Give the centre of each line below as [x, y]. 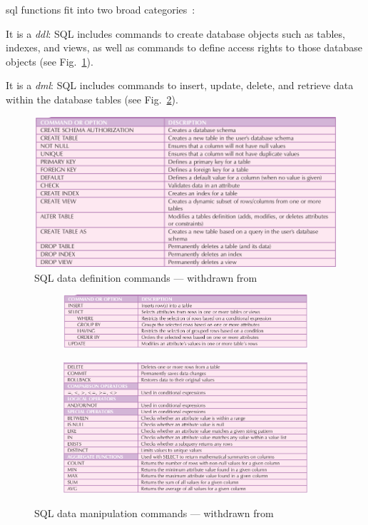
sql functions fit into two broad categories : [101, 9]
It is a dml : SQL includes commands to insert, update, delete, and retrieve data [180, 85]
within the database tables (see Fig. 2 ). [92, 99]
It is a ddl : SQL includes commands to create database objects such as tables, [175, 33]
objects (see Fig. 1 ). [50, 61]
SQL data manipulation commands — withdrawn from [154, 513]
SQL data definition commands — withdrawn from [146, 277]
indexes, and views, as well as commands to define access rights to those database [184, 47]
